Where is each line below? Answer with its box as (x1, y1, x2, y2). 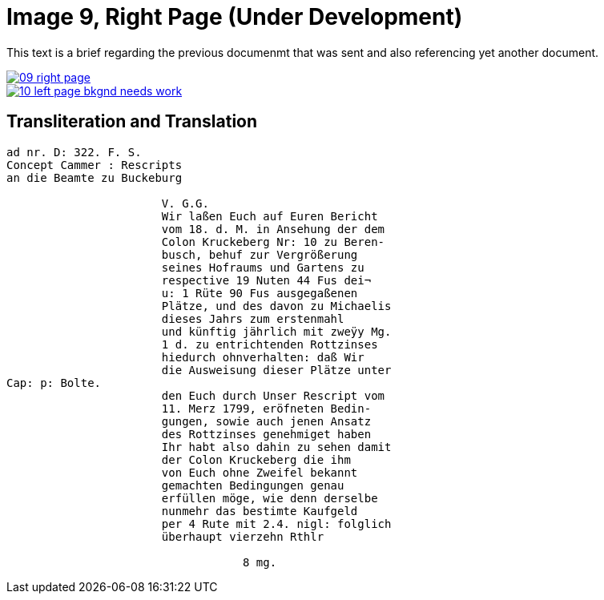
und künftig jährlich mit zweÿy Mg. (161, 324, 392, 338)
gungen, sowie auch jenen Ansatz (161, 414, 372, 428)
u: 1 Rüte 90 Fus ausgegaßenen (161, 286, 358, 300)
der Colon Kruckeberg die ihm (161, 453, 351, 466)
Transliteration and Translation (6, 111, 258, 132)
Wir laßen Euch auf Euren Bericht (161, 209, 378, 223)
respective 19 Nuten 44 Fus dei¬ (161, 273, 372, 287)
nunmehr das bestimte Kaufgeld (161, 504, 358, 517)
